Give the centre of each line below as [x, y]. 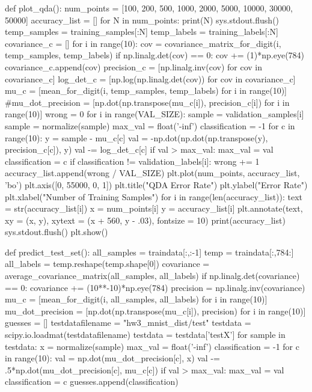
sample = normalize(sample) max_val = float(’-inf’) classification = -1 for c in [150, 125]
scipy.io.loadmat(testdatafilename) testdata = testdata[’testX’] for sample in [145, 335]
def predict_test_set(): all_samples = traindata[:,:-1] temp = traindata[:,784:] [149, 252]
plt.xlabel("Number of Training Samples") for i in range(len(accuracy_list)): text [154, 196]
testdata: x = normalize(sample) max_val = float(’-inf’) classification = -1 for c [152, 346]
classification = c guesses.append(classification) [92, 381]
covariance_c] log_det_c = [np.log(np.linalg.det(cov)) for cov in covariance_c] [150, 78]
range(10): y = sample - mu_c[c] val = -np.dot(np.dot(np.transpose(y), [136, 137]
